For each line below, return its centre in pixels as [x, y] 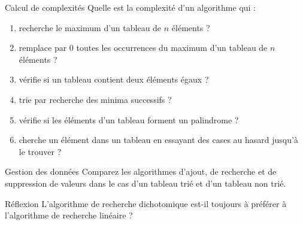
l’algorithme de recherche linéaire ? [69, 215]
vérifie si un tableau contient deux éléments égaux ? [114, 79]
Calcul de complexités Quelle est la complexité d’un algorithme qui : [131, 7]
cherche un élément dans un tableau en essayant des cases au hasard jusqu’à [158, 140]
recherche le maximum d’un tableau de [90, 27]
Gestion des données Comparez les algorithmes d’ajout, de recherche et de [141, 171]
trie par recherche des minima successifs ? [95, 99]
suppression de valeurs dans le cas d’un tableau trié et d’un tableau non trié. [146, 183]
